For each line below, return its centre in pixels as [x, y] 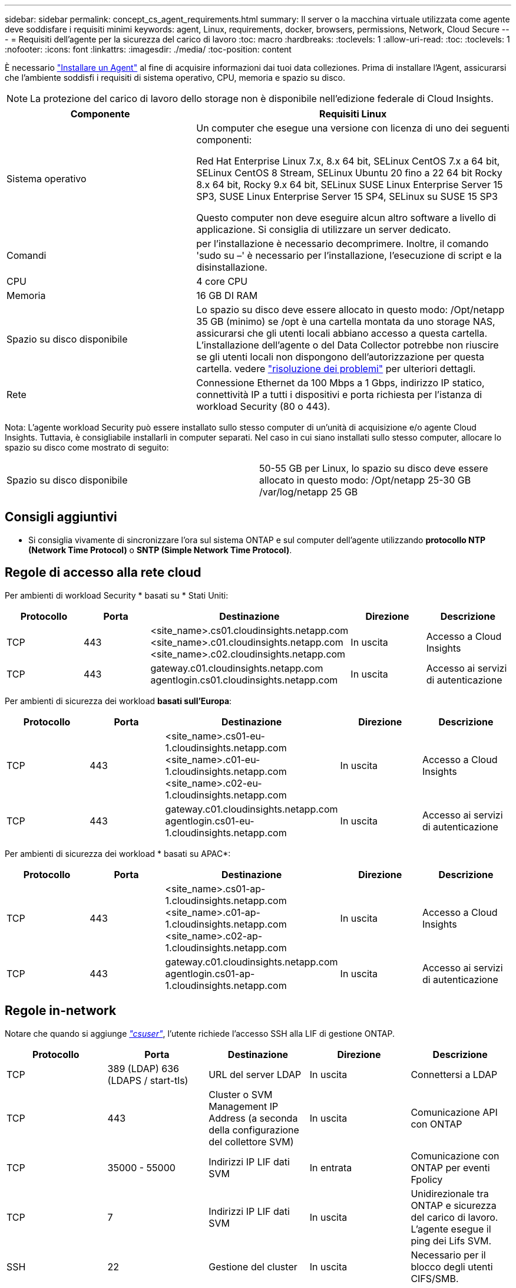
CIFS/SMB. [435, 1278]
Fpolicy [427, 1179]
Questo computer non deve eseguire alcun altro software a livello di [346, 218]
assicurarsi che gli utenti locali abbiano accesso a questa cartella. [342, 333]
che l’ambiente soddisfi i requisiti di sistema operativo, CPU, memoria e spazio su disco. [175, 78]
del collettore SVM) [251, 1141]
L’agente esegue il [451, 1229]
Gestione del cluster [253, 1266]
